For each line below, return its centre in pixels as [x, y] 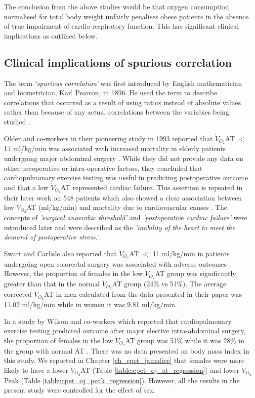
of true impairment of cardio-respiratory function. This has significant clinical [122, 26]
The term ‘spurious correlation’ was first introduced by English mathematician [123, 83]
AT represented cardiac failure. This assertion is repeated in [151, 187]
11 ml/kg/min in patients [191, 253]
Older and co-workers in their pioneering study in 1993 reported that [108, 138]
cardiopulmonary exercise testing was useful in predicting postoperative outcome [126, 178]
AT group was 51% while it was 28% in [185, 340]
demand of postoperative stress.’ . [53, 237]
